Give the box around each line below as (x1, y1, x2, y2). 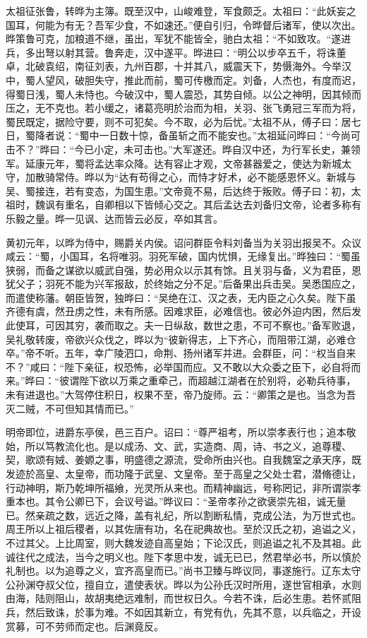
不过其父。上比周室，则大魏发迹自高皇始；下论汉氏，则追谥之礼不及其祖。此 (6, 535, 361, 550)
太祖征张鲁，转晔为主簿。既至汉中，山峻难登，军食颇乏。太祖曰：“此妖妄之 (6, 4, 356, 18)
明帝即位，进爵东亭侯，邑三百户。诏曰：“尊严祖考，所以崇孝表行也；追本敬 (6, 425, 356, 439)
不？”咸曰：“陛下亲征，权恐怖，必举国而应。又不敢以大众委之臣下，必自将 (6, 359, 351, 374)
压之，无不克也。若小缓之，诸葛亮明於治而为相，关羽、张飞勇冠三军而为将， (6, 100, 361, 115)
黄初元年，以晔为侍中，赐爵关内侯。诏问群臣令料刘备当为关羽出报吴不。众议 (6, 235, 361, 249)
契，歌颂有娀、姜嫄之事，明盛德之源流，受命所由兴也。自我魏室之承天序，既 (6, 452, 361, 467)
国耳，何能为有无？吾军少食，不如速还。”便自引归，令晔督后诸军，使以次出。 (6, 17, 361, 32)
